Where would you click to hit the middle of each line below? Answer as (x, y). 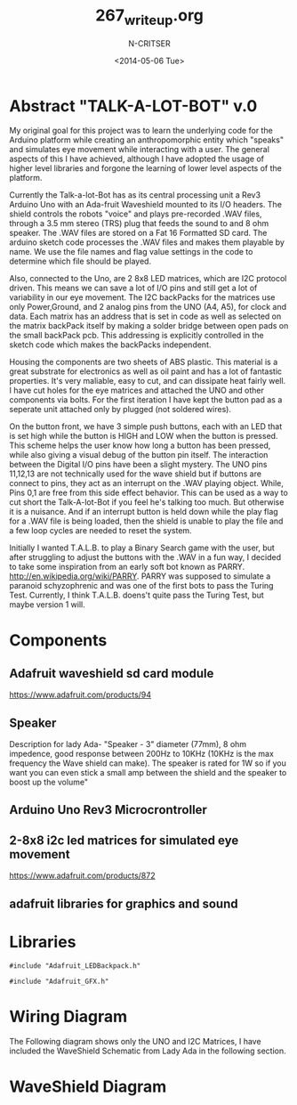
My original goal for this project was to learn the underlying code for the (141, 131)
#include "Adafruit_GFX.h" (59, 981)
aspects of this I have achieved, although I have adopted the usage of (137, 159)
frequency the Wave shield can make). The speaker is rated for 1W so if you (148, 763)
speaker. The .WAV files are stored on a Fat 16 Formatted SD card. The (138, 233)
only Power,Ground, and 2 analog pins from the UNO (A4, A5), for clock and (148, 307)
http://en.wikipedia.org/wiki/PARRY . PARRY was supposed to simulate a (140, 576)
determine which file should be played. (80, 261)
